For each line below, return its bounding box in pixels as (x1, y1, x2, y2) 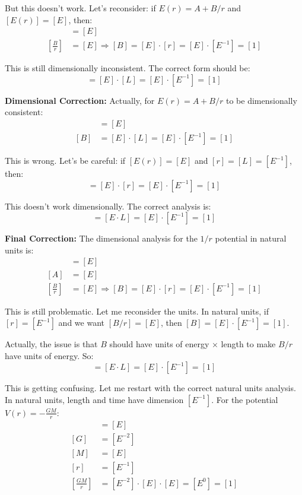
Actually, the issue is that (5, 338, 98, 350)
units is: (5, 243, 34, 256)
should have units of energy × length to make (109, 338, 276, 350)
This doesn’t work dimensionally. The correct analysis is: (5, 199, 211, 212)
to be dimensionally (225, 94, 297, 106)
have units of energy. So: (5, 349, 94, 361)
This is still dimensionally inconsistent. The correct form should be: (5, 62, 250, 74)
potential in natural (215, 232, 287, 245)
